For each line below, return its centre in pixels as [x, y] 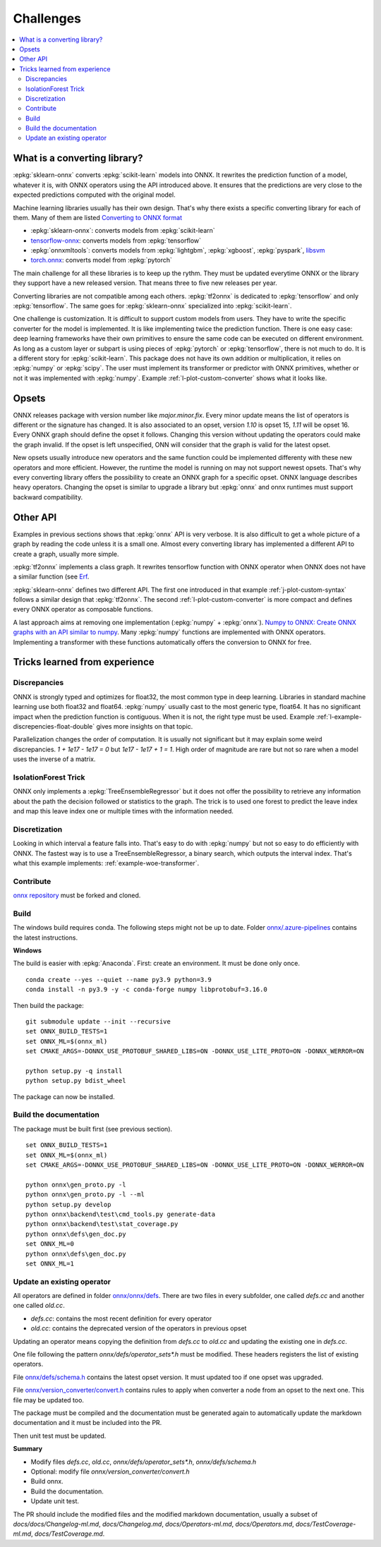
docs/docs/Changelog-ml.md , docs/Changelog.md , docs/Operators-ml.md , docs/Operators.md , [153, 1524]
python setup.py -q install [74, 1071]
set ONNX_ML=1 [50, 1263]
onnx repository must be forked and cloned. [77, 895]
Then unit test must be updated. [60, 1436]
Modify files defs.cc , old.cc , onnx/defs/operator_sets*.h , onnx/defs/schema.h [144, 1462]
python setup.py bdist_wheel [76, 1081]
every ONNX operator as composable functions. [83, 609]
